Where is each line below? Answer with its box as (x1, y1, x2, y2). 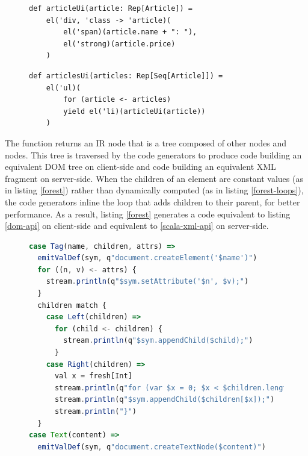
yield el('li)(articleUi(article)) (63, 107, 206, 116)
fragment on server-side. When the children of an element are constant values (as (5, 172, 303, 184)
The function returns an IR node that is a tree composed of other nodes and (5, 136, 287, 149)
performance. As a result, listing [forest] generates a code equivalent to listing (5, 207, 291, 220)
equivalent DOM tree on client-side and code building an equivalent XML (5, 160, 276, 173)
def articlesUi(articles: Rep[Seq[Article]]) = (29, 71, 223, 80)
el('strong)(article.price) (63, 39, 176, 48)
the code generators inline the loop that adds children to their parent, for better (5, 195, 300, 208)
